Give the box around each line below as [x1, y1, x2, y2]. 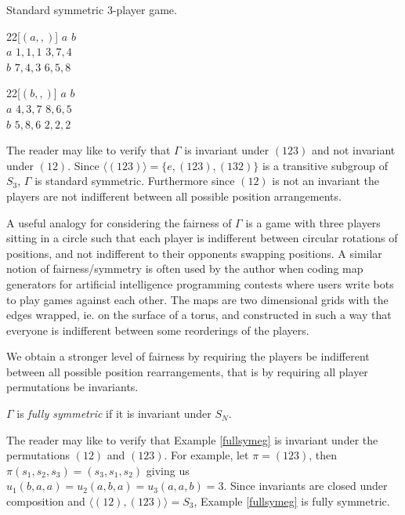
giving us [146, 462, 190, 478]
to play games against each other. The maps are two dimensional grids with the [6, 291, 389, 307]
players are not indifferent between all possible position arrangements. [6, 187, 342, 204]
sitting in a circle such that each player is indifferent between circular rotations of [6, 230, 398, 246]
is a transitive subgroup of [262, 157, 389, 173]
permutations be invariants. [6, 379, 139, 395]
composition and [6, 493, 85, 510]
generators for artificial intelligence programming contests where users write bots [6, 275, 394, 292]
